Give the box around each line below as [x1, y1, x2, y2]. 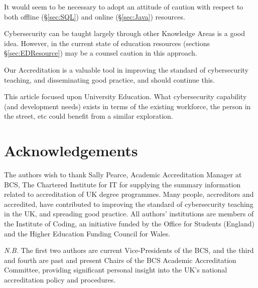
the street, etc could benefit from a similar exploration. [4, 111, 173, 121]
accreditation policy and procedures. [4, 274, 116, 284]
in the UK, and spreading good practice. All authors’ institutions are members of [4, 208, 254, 219]
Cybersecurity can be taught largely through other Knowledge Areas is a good [4, 28, 245, 39]
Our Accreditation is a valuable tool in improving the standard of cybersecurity [4, 64, 249, 75]
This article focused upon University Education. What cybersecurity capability [4, 91, 247, 102]
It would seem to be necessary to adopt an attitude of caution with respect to [4, 2, 243, 12]
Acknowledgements [4, 140, 138, 161]
